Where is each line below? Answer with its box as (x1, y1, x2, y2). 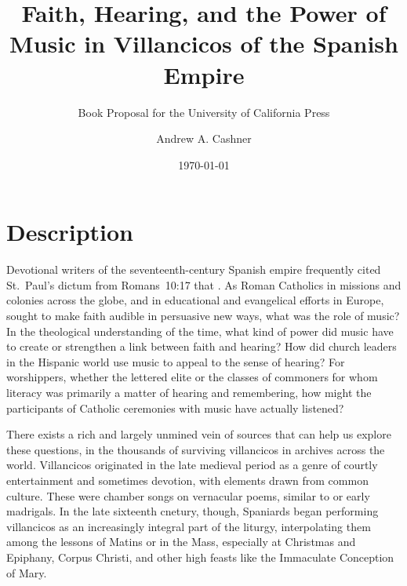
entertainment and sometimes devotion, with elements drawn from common (6, 471, 369, 488)
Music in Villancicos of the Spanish (9, 27, 398, 60)
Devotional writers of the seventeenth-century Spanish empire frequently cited (6, 261, 381, 278)
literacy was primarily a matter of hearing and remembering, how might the (6, 384, 372, 400)
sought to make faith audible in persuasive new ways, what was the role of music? (6, 308, 400, 323)
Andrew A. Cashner (156, 130, 252, 147)
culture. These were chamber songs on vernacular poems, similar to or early (6, 487, 370, 504)
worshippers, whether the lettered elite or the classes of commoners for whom (6, 369, 378, 385)
